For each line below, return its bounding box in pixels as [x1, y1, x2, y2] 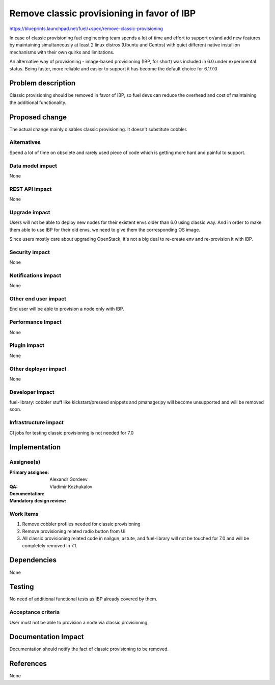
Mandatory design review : [9, 498, 67, 504]
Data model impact [9, 162, 58, 169]
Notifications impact [9, 272, 61, 279]
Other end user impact [9, 295, 66, 302]
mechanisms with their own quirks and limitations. [9, 49, 115, 55]
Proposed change [9, 113, 67, 121]
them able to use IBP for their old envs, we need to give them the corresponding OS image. [9, 226, 201, 233]
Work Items [9, 511, 39, 518]
